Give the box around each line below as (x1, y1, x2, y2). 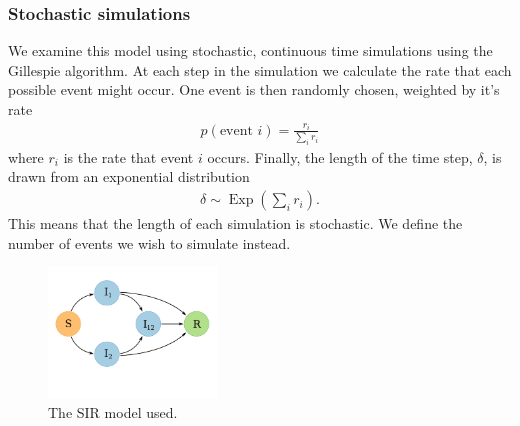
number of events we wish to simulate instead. (8, 232, 291, 253)
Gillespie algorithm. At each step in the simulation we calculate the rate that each (8, 59, 512, 80)
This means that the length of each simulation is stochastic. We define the (8, 213, 463, 234)
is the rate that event (63, 146, 194, 167)
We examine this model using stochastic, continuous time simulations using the (8, 40, 493, 61)
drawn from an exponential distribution (8, 166, 250, 187)
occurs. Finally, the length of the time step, (207, 146, 473, 167)
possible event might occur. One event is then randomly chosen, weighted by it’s (8, 79, 500, 100)
